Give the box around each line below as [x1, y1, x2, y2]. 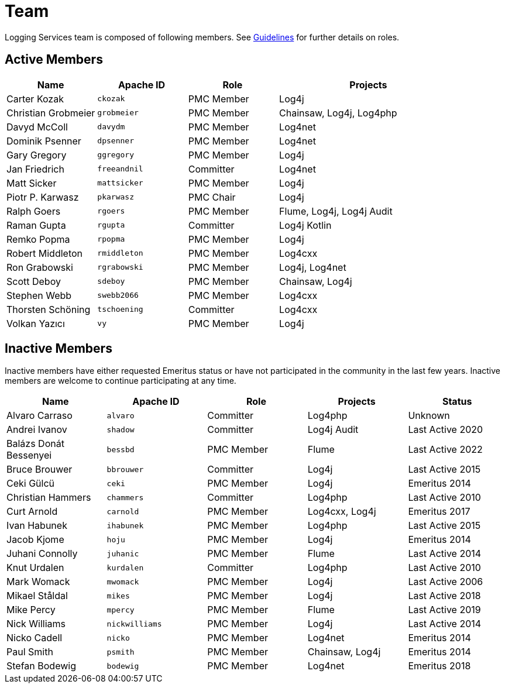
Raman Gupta [6, 219, 66, 231]
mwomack [107, 577, 139, 586]
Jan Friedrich [6, 163, 64, 175]
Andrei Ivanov [6, 424, 67, 436]
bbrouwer [107, 465, 144, 474]
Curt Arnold [6, 505, 58, 518]
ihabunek [107, 521, 144, 530]
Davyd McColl [6, 121, 68, 133]
